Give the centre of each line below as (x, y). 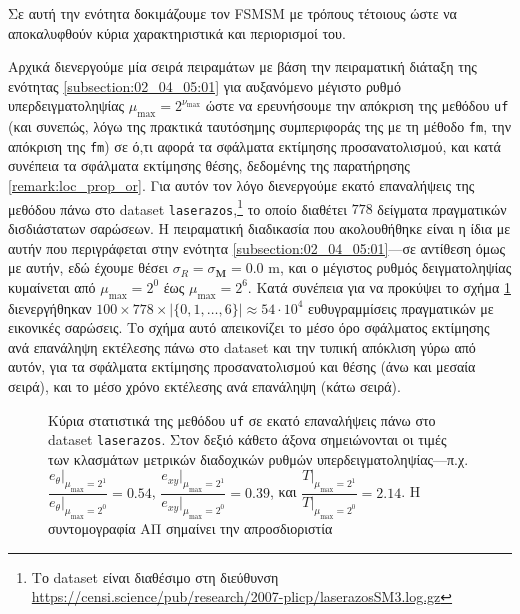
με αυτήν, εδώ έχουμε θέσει (88, 267)
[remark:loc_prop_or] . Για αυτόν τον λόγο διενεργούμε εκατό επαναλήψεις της (241, 185)
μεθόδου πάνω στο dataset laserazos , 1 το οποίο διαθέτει (177, 207)
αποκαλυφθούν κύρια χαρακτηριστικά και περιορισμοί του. (177, 32)
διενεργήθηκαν (50, 307)
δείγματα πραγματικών (442, 208)
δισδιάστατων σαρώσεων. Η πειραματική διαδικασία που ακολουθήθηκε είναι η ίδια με (259, 227)
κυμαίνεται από (52, 286)
